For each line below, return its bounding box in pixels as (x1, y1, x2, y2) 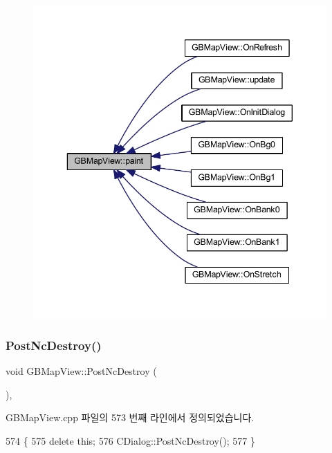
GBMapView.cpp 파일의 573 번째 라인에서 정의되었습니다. (6, 410, 255, 425)
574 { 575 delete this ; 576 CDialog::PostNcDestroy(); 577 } (6, 434, 255, 448)
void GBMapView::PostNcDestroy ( (6, 364, 157, 378)
